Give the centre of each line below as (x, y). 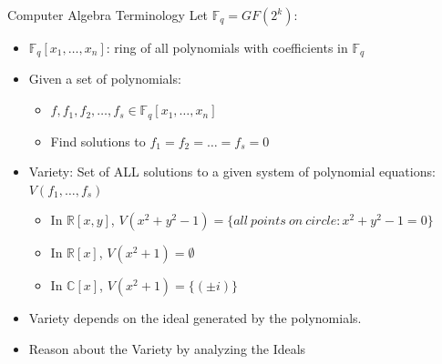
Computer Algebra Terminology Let (108, 15)
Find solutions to (98, 141)
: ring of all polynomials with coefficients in (227, 47)
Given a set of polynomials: (105, 79)
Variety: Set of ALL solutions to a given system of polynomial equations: (232, 172)
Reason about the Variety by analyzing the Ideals (167, 348)
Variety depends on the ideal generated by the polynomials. (195, 318)
